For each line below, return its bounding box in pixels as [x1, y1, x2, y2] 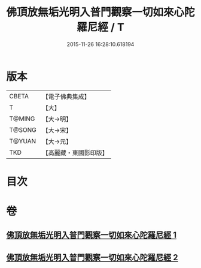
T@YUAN [9, 137, 36, 145]
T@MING [9, 115, 35, 123]
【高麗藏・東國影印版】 [42, 148, 109, 156]
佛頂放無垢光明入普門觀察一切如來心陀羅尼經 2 [6, 252, 178, 263]
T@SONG [9, 125, 37, 134]
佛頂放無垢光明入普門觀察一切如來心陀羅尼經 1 [6, 230, 177, 240]
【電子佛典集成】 [42, 92, 91, 101]
